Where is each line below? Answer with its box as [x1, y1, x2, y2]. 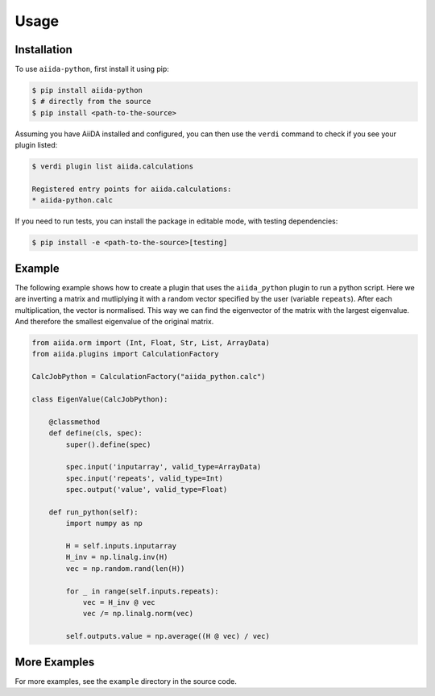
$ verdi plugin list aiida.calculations [31, 162, 193, 171]
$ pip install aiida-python [31, 85, 143, 95]
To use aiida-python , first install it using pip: [14, 65, 169, 74]
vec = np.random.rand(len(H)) [65, 564, 185, 573]
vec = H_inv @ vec [82, 598, 156, 606]
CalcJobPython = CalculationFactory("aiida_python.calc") [31, 372, 266, 381]
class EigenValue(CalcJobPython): [31, 394, 168, 403]
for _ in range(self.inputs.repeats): [65, 586, 219, 596]
